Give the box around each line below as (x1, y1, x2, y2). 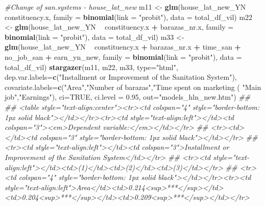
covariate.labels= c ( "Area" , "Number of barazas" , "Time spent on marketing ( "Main (5, 81, 261, 92)
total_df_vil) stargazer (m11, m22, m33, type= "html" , (5, 61, 178, 72)
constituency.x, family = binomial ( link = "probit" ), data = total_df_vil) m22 (5, 11, 253, 22)
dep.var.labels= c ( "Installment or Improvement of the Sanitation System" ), (5, 72, 237, 82)
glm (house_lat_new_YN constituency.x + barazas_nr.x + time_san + (5, 41, 241, 52)
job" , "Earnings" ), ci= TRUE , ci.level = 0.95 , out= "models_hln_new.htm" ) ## (5, 91, 251, 102)
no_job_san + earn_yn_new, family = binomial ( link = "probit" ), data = (5, 51, 242, 62)
